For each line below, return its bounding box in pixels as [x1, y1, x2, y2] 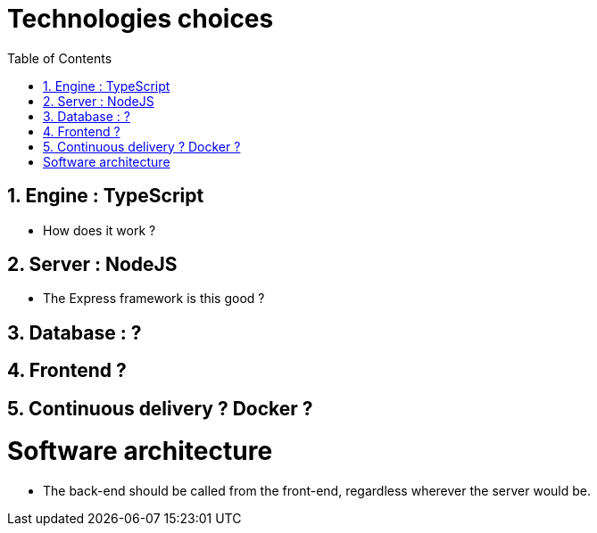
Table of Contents [7, 50, 112, 66]
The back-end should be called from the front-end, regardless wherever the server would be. [43, 483, 591, 499]
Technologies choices [7, 4, 274, 34]
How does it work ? [43, 222, 156, 238]
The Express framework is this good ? [43, 291, 265, 307]
